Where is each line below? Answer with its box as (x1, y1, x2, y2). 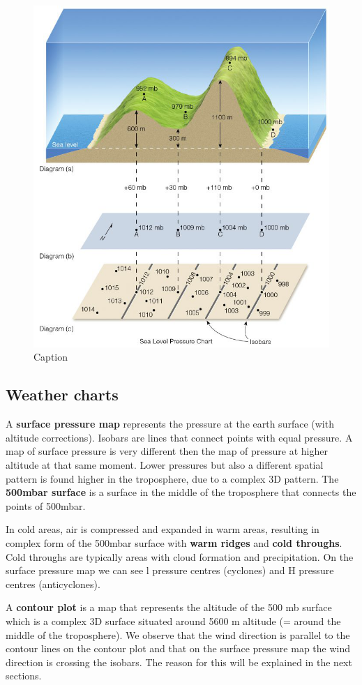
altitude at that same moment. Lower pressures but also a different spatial (6, 457, 324, 472)
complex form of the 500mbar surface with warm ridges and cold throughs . (6, 535, 342, 550)
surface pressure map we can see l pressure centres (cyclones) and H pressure (6, 563, 334, 578)
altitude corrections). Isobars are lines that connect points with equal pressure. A (6, 430, 353, 444)
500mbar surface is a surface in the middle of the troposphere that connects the (6, 485, 356, 499)
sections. (6, 668, 42, 683)
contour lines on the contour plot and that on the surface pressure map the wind (6, 641, 351, 656)
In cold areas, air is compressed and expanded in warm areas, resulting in (6, 522, 319, 536)
